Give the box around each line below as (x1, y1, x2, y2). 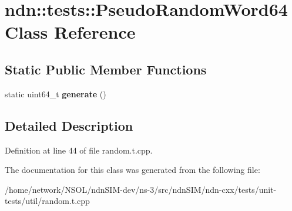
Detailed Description (5, 116, 133, 134)
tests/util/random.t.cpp (5, 195, 90, 207)
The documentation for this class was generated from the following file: (5, 164, 260, 176)
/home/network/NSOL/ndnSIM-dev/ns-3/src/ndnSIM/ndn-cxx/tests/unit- (5, 183, 277, 195)
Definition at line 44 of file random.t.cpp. (5, 144, 153, 156)
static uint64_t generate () (5, 87, 106, 100)
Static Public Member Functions (5, 60, 207, 78)
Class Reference (5, 20, 136, 44)
